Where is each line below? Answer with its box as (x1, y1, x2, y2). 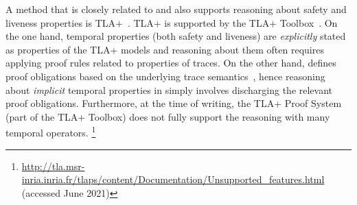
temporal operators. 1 (5, 123, 96, 139)
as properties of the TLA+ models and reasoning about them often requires (5, 42, 324, 56)
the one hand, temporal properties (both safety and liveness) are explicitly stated (5, 29, 346, 43)
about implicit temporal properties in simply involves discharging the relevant (5, 82, 333, 97)
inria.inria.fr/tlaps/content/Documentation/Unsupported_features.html (21, 172, 325, 186)
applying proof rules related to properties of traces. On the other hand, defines (5, 56, 336, 70)
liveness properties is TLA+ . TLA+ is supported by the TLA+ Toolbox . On (5, 15, 338, 29)
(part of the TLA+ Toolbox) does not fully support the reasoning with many (5, 109, 330, 123)
